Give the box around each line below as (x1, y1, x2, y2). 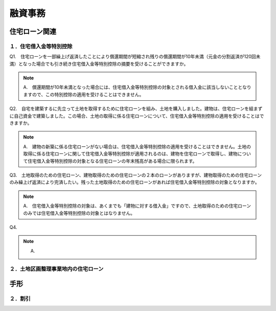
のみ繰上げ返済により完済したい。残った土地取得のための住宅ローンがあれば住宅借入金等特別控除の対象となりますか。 (9, 179, 260, 185)
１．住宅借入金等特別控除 (9, 42, 73, 50)
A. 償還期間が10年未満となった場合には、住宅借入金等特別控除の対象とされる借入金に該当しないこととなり (23, 84, 251, 91)
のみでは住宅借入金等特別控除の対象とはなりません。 (23, 210, 135, 216)
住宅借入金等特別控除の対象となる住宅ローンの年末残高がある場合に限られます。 (27, 158, 197, 164)
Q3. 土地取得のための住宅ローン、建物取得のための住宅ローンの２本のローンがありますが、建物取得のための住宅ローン (9, 172, 262, 178)
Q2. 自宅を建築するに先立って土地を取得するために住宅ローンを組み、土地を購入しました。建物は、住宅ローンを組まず (9, 105, 263, 112)
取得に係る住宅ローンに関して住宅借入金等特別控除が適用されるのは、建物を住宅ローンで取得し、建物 (23, 151, 238, 157)
